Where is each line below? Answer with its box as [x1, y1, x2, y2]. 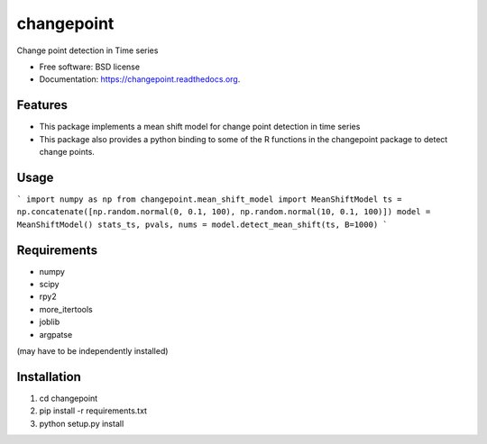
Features [16, 97, 68, 113]
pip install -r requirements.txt [39, 405, 148, 416]
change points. [39, 147, 95, 158]
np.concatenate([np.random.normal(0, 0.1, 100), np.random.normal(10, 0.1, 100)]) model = [16, 207, 431, 217]
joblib [39, 316, 60, 328]
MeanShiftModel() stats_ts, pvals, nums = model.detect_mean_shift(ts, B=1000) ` [16, 219, 388, 230]
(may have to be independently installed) [16, 345, 169, 356]
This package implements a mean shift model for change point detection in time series [39, 122, 361, 132]
